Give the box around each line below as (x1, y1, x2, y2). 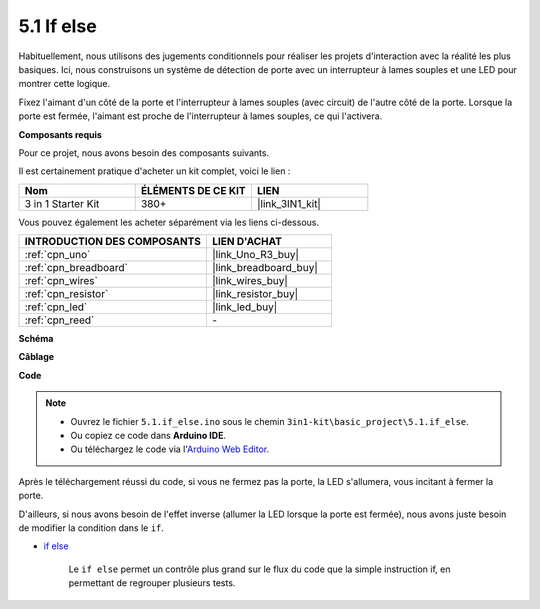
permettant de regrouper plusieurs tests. (68, 577, 236, 589)
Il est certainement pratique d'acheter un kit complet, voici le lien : (18, 165, 291, 177)
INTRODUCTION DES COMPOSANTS (24, 235, 202, 249)
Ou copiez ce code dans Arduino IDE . (70, 430, 227, 442)
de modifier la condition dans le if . (18, 521, 165, 534)
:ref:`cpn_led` (24, 300, 88, 314)
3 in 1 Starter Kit (24, 196, 100, 210)
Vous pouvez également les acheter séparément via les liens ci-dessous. (18, 216, 320, 228)
